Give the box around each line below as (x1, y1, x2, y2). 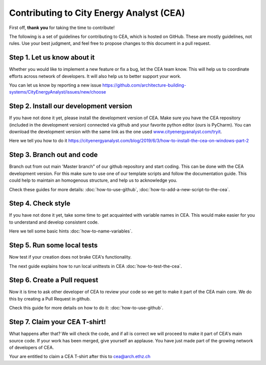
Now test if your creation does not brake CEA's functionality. (9, 254, 132, 260)
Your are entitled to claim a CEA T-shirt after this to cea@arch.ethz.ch (9, 354, 151, 360)
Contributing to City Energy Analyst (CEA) (9, 7, 185, 18)
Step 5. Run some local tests (9, 241, 98, 250)
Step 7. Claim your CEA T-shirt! (9, 318, 106, 326)
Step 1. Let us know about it (9, 53, 95, 62)
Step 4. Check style (9, 199, 71, 208)
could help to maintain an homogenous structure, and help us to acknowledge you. (9, 177, 177, 183)
